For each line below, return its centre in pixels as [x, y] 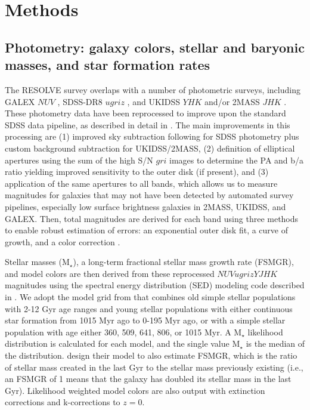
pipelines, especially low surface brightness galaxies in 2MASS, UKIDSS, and [145, 206]
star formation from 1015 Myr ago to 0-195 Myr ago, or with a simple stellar [145, 320]
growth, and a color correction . [63, 241]
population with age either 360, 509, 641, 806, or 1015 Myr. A [118, 332]
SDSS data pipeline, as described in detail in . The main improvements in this [148, 124]
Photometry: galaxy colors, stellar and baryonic [155, 47]
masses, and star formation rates [108, 65]
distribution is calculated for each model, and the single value [117, 343]
